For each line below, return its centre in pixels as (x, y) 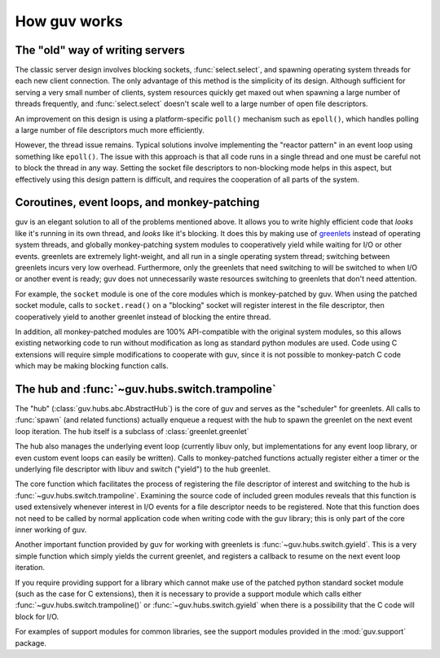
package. (31, 643)
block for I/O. (37, 616)
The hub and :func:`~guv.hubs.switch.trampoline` (145, 389)
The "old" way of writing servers (100, 50)
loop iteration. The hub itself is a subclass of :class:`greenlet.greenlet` (132, 431)
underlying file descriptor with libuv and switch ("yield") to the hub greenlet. (143, 469)
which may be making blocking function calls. (92, 366)
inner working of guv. (51, 529)
